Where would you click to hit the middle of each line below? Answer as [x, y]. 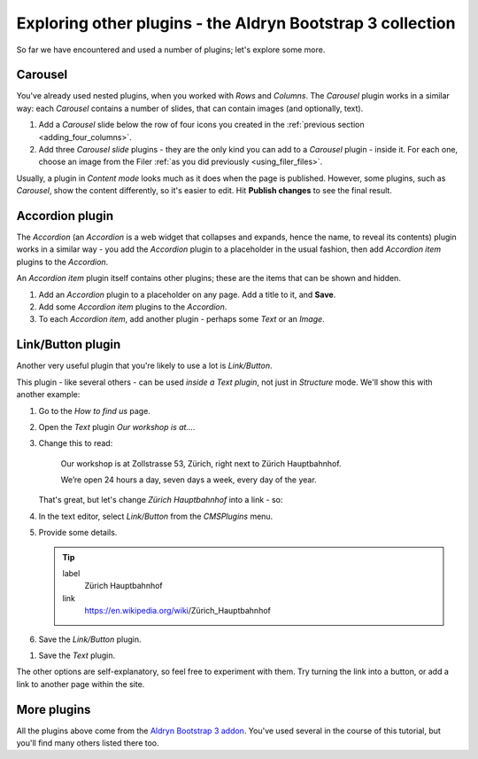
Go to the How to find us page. [94, 411]
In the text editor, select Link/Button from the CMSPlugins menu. [156, 516]
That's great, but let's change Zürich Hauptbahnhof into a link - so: [161, 500]
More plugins [54, 709]
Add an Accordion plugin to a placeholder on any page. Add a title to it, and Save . [187, 294]
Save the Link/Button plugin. [90, 639]
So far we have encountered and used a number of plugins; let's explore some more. [171, 50]
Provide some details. [78, 533]
